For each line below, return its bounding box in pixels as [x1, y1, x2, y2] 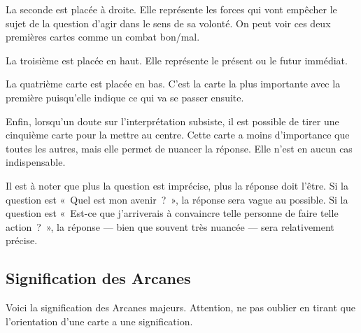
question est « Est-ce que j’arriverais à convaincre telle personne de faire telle [6, 206, 339, 220]
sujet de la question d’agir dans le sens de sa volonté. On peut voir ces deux [6, 15, 331, 30]
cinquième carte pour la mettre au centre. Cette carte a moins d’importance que [6, 127, 350, 142]
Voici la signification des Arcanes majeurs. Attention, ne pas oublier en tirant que [6, 300, 355, 315]
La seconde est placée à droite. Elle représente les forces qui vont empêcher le [6, 2, 337, 16]
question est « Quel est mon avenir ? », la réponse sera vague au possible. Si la [6, 192, 348, 206]
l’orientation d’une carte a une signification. [6, 313, 193, 328]
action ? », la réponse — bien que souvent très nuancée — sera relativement [6, 219, 334, 234]
